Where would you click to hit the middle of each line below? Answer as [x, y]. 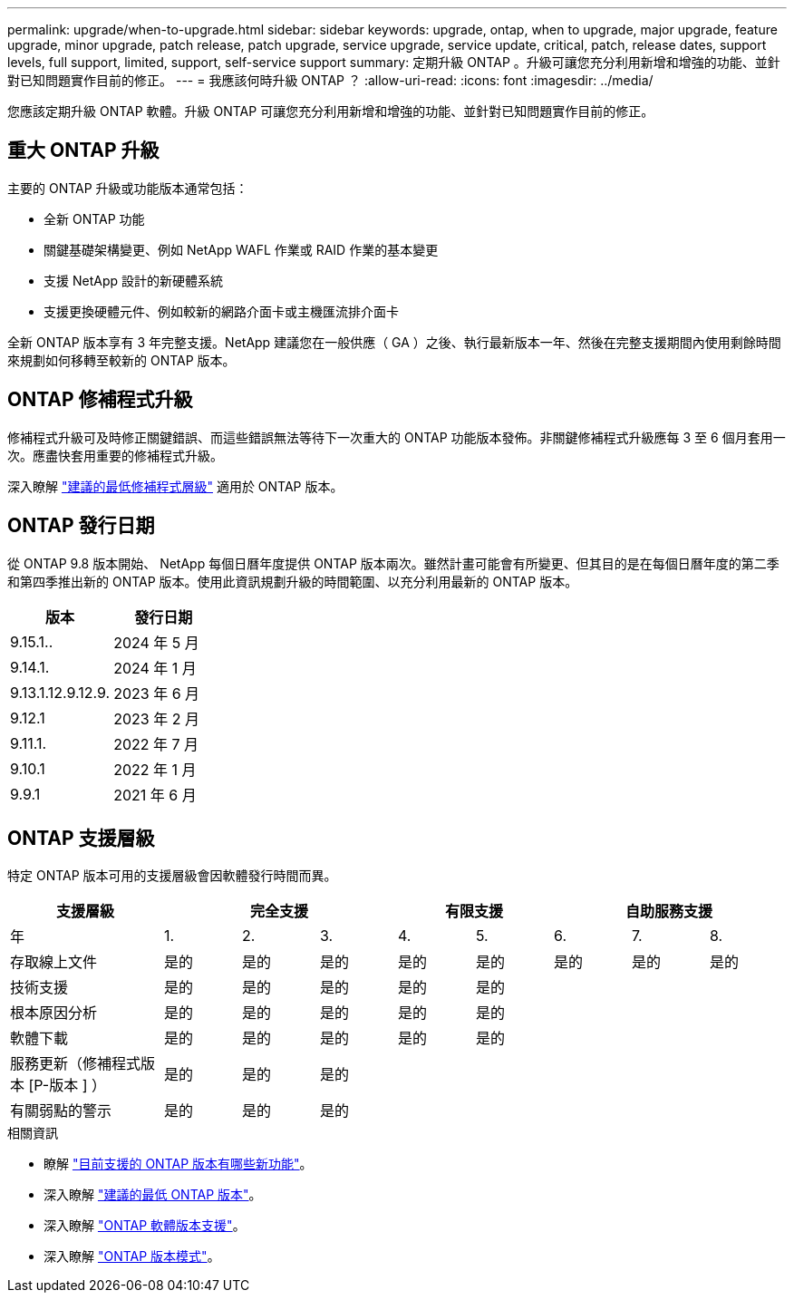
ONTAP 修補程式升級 [100, 400]
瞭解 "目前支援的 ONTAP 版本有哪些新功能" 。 [178, 1164]
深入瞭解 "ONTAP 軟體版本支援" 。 [145, 1226]
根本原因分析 [54, 1013]
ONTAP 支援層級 [81, 838]
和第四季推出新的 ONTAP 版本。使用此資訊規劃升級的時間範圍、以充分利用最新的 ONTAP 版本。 [293, 581]
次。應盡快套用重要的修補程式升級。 [115, 455]
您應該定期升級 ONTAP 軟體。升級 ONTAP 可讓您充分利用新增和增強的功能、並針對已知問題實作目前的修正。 [331, 111]
